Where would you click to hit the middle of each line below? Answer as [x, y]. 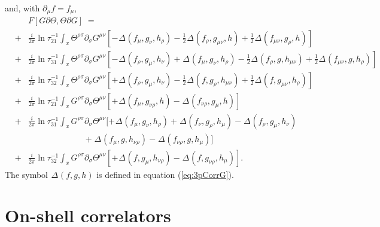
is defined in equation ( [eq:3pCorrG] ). [165, 174]
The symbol [27, 174]
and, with [22, 8]
